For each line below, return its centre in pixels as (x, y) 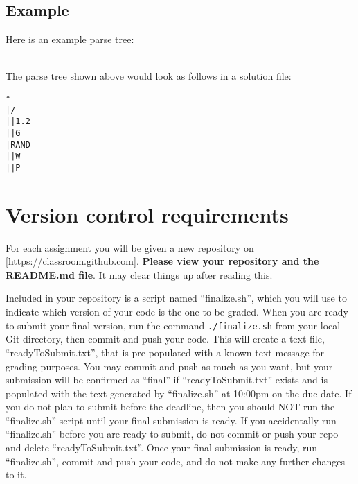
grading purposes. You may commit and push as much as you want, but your (169, 366)
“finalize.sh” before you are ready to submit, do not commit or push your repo (172, 434)
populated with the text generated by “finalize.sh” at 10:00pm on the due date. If (179, 393)
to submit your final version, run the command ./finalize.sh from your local (173, 325)
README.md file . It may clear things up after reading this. (139, 274)
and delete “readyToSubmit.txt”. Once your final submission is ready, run (162, 448)
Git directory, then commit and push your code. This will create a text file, (165, 339)
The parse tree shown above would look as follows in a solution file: (149, 76)
